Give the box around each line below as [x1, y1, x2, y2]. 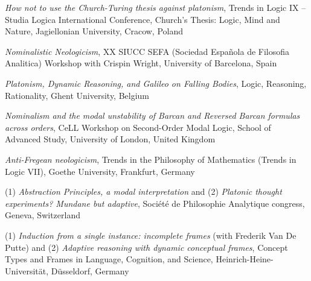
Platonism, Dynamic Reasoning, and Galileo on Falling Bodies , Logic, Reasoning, [5, 77, 307, 89]
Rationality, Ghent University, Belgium [5, 89, 150, 101]
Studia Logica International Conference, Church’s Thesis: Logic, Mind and [5, 13, 280, 25]
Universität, [5, 264, 49, 277]
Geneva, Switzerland [5, 209, 80, 221]
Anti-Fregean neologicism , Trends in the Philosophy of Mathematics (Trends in [5, 153, 297, 165]
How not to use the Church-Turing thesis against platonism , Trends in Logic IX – [5, 1, 306, 13]
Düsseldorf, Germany [51, 264, 129, 277]
